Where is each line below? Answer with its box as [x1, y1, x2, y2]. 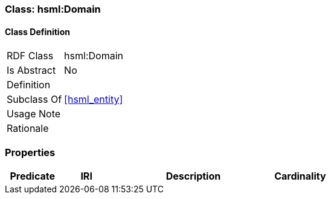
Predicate [10, 169, 55, 182]
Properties [5, 146, 56, 158]
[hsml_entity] [64, 93, 123, 106]
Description [165, 169, 221, 182]
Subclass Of [7, 93, 62, 106]
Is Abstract [7, 64, 56, 77]
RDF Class [7, 50, 54, 62]
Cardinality [274, 169, 326, 182]
